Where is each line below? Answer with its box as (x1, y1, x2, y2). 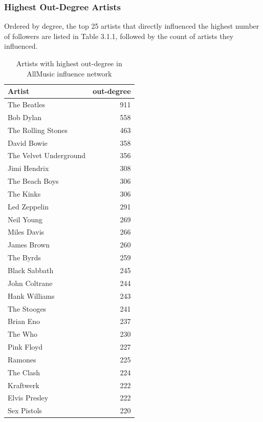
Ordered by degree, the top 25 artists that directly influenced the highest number (4, 21, 259, 31)
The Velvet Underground (8, 150, 86, 161)
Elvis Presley (8, 392, 49, 403)
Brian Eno (8, 316, 40, 327)
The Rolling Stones (8, 124, 68, 135)
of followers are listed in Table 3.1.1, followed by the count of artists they (4, 30, 234, 41)
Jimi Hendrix (8, 163, 49, 174)
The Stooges (8, 303, 47, 314)
